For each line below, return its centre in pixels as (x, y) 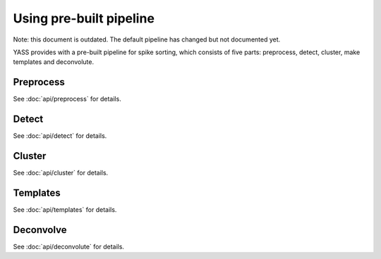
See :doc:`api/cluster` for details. (61, 173)
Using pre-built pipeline (84, 18)
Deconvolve (40, 230)
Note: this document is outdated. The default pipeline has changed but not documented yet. (147, 39)
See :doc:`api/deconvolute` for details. (69, 246)
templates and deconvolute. (54, 62)
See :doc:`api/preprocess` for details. (67, 99)
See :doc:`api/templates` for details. (65, 209)
